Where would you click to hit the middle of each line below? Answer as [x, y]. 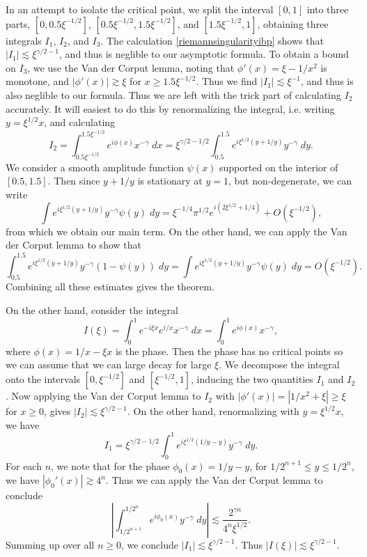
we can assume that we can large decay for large [109, 364]
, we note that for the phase [110, 465]
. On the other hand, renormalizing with [213, 411]
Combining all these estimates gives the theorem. [110, 287]
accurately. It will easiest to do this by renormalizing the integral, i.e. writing [170, 108]
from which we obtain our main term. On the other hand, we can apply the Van [177, 231]
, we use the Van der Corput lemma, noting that [131, 67]
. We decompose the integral [279, 364]
